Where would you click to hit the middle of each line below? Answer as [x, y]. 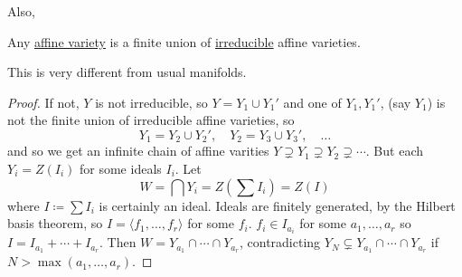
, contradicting [280, 242]
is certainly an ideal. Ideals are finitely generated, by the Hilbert [277, 205]
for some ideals [121, 169]
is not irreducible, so [151, 102]
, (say [396, 102]
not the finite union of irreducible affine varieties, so [151, 120]
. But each [394, 151]
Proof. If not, [43, 102]
